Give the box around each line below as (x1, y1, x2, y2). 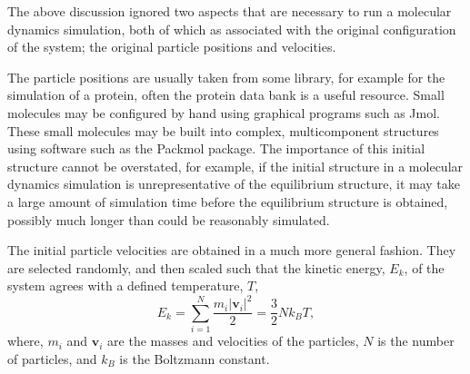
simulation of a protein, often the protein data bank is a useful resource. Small (7, 85, 445, 104)
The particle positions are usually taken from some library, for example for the (7, 67, 445, 86)
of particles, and (7, 349, 97, 368)
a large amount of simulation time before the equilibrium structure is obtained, (7, 192, 448, 211)
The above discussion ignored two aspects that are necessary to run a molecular (7, 2, 452, 20)
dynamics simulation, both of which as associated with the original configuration (7, 19, 456, 38)
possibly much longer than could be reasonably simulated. (7, 210, 330, 229)
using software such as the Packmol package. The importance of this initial (7, 139, 425, 158)
